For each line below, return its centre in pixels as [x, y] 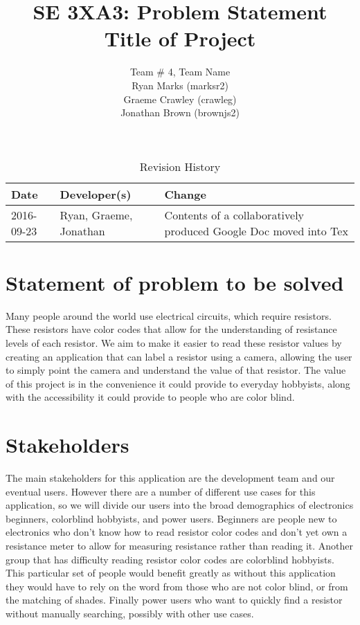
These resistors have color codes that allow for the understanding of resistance [171, 329]
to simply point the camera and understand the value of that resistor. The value [176, 370]
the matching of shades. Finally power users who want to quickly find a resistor [174, 600]
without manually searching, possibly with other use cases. [130, 614]
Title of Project [180, 38]
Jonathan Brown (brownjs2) [180, 112]
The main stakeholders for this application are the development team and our [170, 478]
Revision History [180, 166]
